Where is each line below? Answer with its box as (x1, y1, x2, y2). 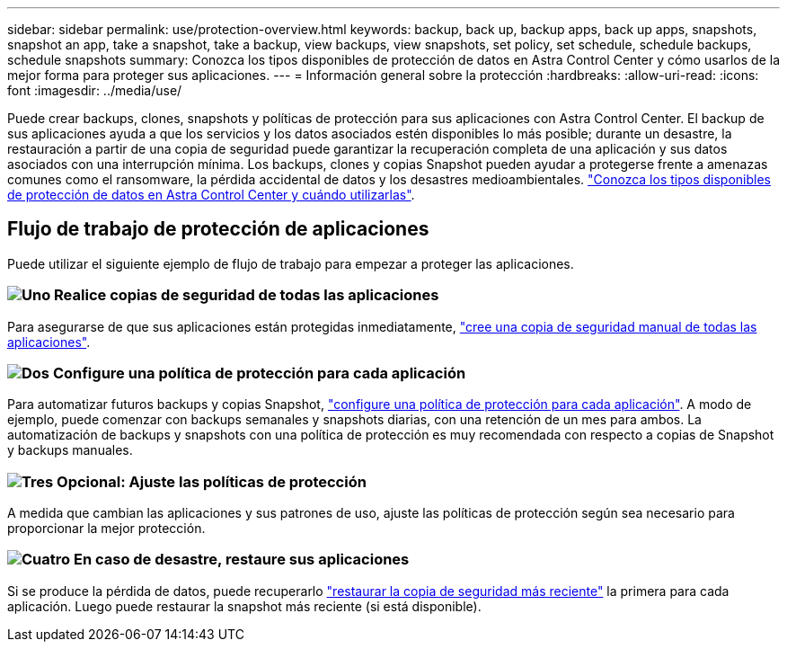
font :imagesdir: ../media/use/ (7, 83, 182, 98)
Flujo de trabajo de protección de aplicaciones (7, 218, 429, 241)
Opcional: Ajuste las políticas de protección (57, 472, 367, 491)
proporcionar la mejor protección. (7, 520, 206, 537)
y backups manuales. (7, 442, 133, 458)
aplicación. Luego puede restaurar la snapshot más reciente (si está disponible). (7, 598, 482, 614)
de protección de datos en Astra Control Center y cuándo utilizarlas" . (7, 187, 415, 202)
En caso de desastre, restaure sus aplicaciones (73, 550, 410, 569)
